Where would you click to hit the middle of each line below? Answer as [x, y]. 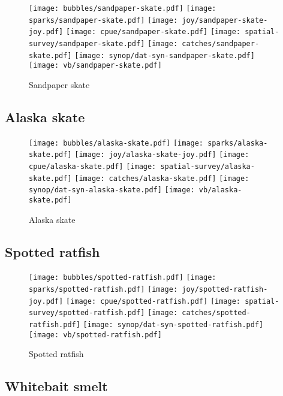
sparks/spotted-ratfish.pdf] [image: [103, 290]
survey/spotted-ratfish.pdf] [87, 313]
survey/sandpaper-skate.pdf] [87, 43]
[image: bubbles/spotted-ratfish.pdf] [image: [123, 278]
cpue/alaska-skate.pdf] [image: [93, 167]
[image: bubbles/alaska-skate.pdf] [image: [116, 143]
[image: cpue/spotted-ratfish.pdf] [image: [153, 301]
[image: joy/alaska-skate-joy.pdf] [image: [162, 155]
